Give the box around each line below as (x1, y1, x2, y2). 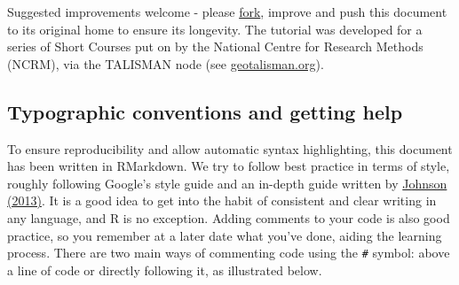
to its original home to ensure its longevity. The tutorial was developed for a (7, 19, 423, 38)
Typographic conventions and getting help (7, 97, 403, 125)
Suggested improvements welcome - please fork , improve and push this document (7, 3, 447, 20)
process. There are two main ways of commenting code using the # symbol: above (7, 243, 450, 262)
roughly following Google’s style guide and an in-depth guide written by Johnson (7, 173, 447, 192)
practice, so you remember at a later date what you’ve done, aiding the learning (7, 226, 442, 244)
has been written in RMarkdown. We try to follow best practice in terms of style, (7, 157, 450, 175)
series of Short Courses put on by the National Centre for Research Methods (7, 37, 423, 56)
